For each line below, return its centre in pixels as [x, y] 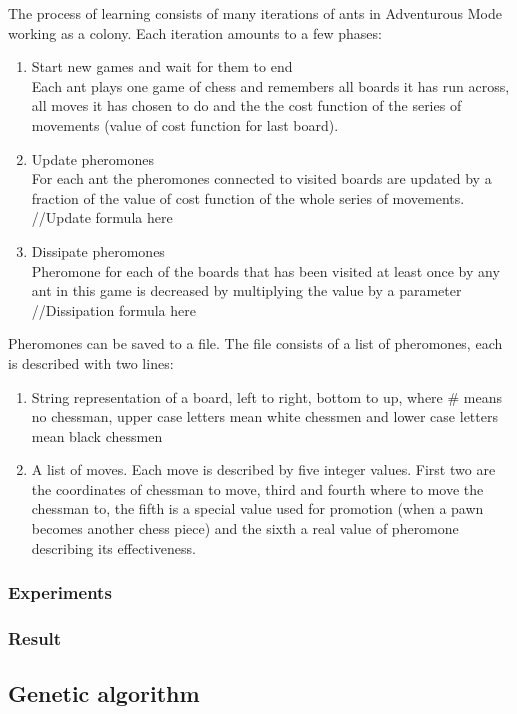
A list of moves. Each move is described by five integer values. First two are [263, 469]
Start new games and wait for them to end [162, 66]
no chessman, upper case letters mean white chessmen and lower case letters [264, 416]
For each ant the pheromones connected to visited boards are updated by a [261, 178]
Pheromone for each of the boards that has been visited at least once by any [265, 270]
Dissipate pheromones [98, 250]
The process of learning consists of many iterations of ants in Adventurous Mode [255, 13]
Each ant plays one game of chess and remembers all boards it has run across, [270, 85]
